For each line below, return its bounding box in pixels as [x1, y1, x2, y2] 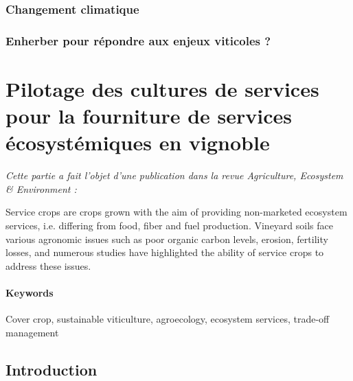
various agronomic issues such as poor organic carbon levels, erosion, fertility [5, 231, 328, 246]
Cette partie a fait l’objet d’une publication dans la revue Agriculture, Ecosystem [5, 168, 343, 183]
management [5, 325, 59, 339]
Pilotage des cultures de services [5, 74, 319, 102]
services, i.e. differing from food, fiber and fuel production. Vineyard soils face [5, 218, 333, 232]
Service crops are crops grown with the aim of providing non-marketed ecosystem [5, 205, 348, 219]
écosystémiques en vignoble [5, 128, 270, 157]
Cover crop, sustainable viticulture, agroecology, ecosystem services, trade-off [5, 312, 330, 326]
